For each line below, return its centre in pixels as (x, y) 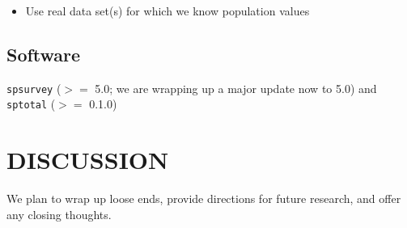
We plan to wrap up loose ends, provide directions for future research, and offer (204, 198)
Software (44, 54)
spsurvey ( (34, 88)
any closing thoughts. (59, 214)
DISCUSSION (88, 160)
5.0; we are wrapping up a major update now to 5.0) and (236, 88)
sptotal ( (31, 104)
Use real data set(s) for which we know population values (167, 11)
